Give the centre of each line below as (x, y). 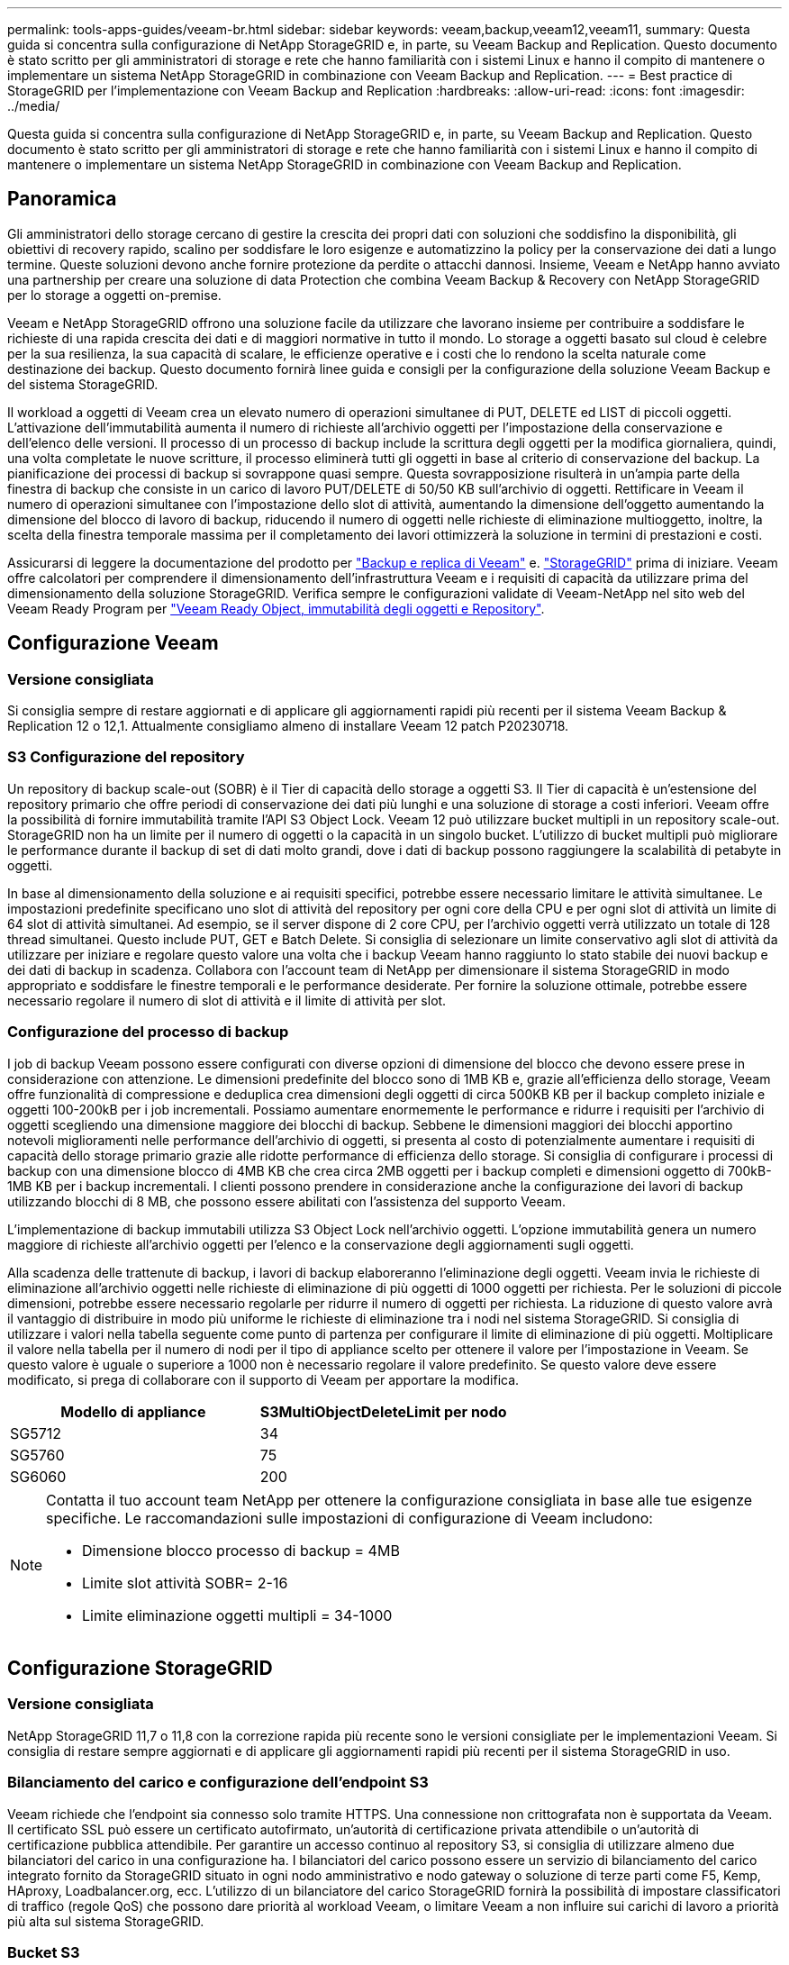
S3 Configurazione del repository (126, 757)
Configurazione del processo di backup (148, 1032)
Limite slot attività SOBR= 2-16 (185, 1583)
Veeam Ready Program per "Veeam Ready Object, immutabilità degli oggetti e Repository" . (276, 608)
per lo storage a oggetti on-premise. (114, 295)
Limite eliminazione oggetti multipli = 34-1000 (237, 1615)
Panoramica (62, 199)
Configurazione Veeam (113, 643)
